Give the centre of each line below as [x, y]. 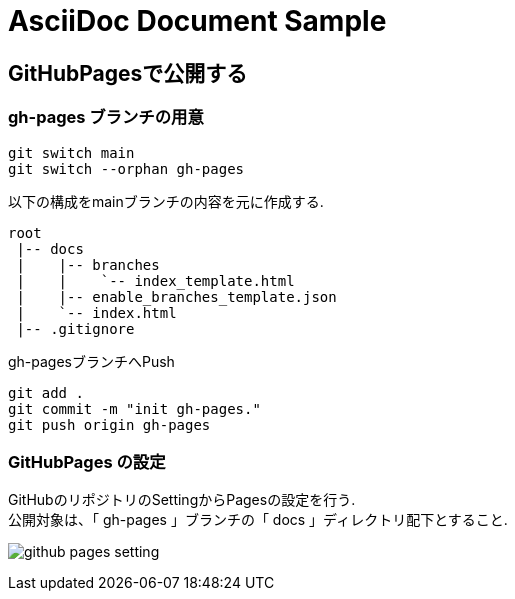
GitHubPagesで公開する [128, 73]
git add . [46, 392]
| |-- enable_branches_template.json [176, 296]
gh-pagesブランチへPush [91, 361]
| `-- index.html [96, 312]
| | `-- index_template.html [155, 280]
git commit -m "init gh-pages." [134, 408]
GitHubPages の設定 [87, 461]
